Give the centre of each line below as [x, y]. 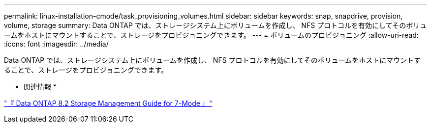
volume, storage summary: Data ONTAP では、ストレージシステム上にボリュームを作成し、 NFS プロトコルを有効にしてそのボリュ [215, 25]
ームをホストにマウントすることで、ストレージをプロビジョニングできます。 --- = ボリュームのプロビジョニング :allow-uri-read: [211, 35]
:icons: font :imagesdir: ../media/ [56, 44]
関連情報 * [40, 87]
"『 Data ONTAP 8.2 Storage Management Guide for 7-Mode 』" [108, 103]
